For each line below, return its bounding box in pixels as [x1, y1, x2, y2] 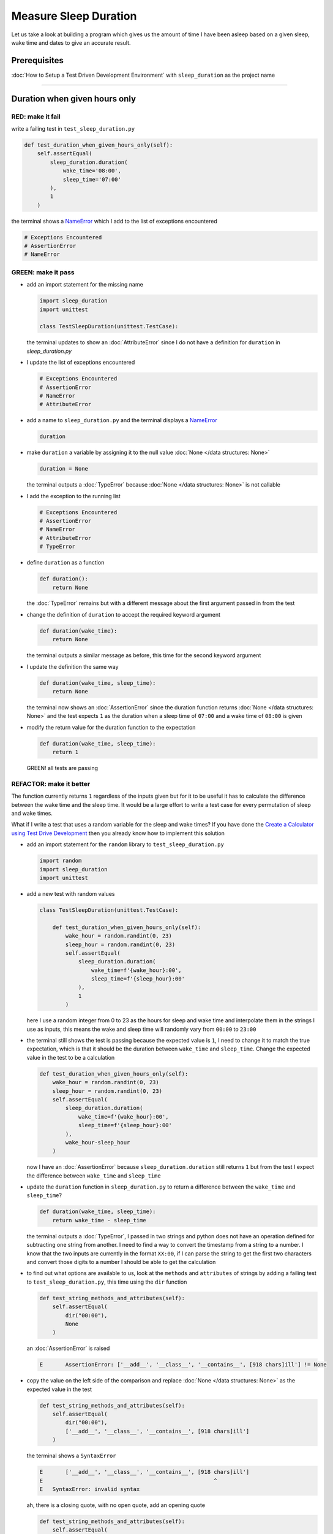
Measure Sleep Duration [11, 9, 137, 23]
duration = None [39, 465, 89, 472]
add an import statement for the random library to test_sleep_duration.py [26, 841, 225, 848]
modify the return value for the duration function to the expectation [26, 723, 196, 731]
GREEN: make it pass [11, 268, 75, 276]
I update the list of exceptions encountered [26, 359, 135, 366]
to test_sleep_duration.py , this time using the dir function [26, 1278, 187, 1285]
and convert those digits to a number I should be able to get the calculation [26, 1258, 216, 1265]
